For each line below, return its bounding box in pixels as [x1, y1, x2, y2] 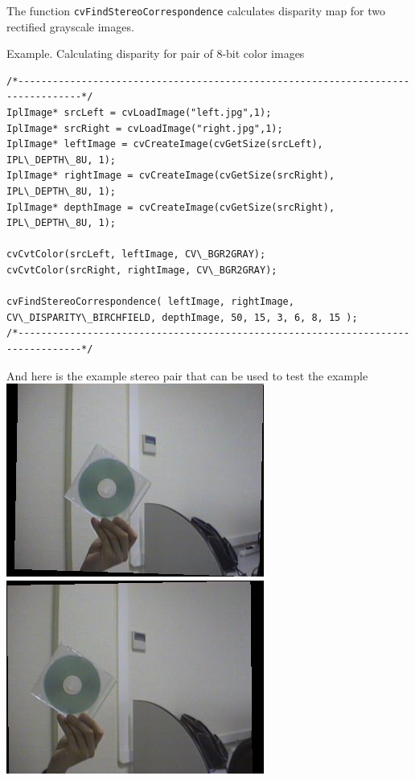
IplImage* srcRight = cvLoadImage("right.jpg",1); [6, 122, 283, 134]
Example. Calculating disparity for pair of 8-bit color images [6, 45, 305, 62]
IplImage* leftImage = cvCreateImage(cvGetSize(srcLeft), [6, 138, 323, 150]
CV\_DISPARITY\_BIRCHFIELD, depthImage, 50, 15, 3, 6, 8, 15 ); [6, 311, 358, 323]
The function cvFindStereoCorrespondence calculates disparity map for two [6, 2, 386, 18]
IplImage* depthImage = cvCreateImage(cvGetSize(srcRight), [6, 201, 335, 213]
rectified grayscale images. [6, 18, 134, 35]
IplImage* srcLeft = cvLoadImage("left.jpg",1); [6, 107, 272, 119]
